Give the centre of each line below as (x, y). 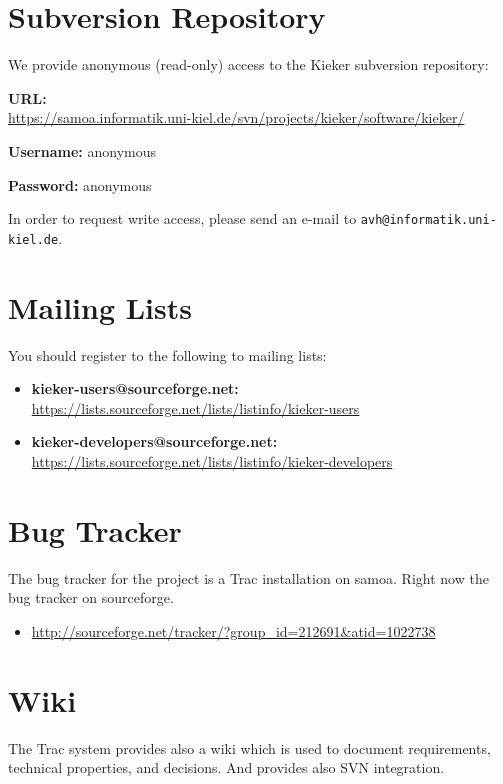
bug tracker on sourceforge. (91, 597)
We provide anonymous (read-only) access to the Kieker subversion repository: (248, 64)
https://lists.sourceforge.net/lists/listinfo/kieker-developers (212, 460)
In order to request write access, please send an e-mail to (182, 218)
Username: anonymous (82, 150)
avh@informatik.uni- (428, 220)
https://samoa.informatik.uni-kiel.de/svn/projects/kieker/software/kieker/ (236, 117)
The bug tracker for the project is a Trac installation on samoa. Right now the (248, 577)
